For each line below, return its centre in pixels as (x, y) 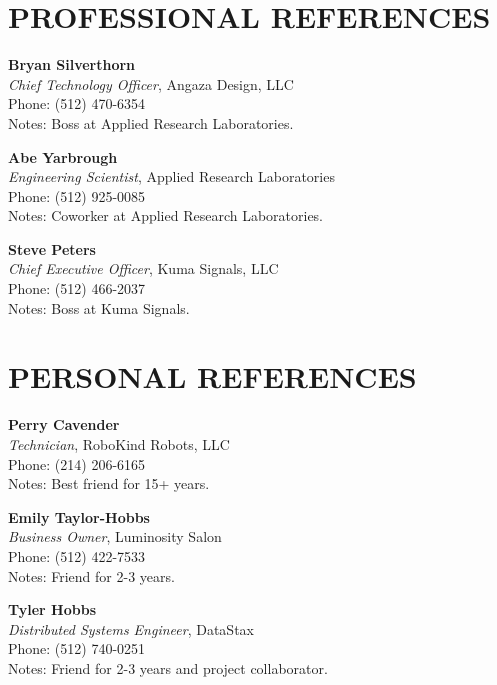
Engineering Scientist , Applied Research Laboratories (171, 176)
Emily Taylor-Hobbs (79, 516)
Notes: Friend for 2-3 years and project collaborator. (168, 667)
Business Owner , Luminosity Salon (115, 536)
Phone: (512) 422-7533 (77, 555)
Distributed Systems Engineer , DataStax (131, 628)
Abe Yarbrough (63, 156)
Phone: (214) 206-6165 (77, 463)
